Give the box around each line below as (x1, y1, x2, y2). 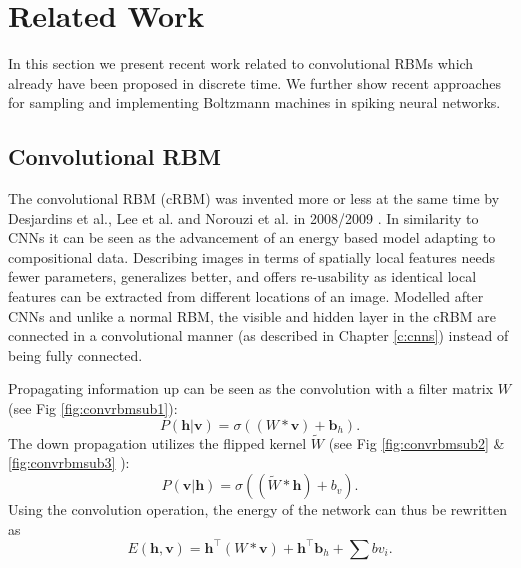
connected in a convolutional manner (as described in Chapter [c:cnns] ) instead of (8, 325, 509, 346)
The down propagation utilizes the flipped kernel (8, 432, 307, 453)
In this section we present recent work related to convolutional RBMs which (8, 53, 474, 74)
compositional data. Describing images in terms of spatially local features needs (8, 246, 495, 267)
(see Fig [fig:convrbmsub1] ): (8, 398, 178, 419)
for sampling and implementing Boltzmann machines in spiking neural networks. (8, 92, 501, 113)
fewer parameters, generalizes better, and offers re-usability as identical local (8, 266, 477, 287)
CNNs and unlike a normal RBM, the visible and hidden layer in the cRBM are (8, 305, 496, 326)
